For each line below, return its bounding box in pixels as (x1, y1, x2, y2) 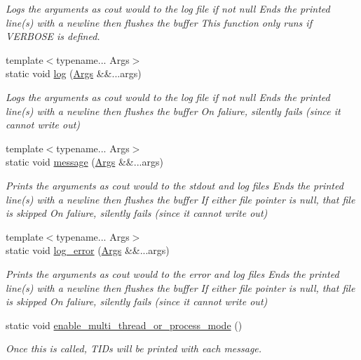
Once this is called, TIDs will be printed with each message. (6, 341, 262, 356)
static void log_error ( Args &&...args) (6, 243, 170, 258)
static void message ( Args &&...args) (6, 154, 163, 169)
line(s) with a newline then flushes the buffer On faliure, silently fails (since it (6, 103, 341, 118)
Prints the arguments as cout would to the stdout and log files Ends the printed (6, 178, 343, 192)
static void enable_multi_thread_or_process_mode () (6, 317, 243, 332)
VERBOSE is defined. (6, 29, 100, 44)
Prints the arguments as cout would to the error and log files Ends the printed (6, 266, 339, 281)
